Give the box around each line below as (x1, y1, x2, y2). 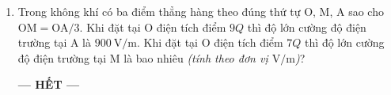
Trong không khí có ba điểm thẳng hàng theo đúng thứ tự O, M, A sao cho (17, 3, 384, 19)
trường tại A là (17, 34, 92, 51)
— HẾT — (17, 76, 80, 93)
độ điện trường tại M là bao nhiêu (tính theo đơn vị (17, 49, 268, 66)
